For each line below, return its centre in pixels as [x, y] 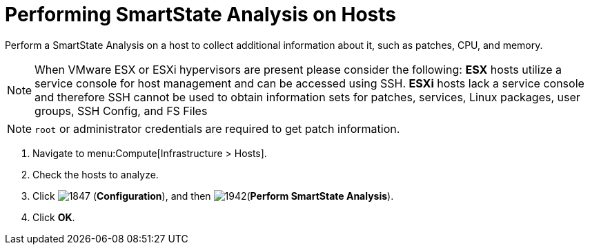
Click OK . [54, 217]
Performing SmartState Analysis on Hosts [201, 14]
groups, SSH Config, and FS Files [121, 111]
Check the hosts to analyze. [96, 174]
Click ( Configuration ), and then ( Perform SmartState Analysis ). [213, 196]
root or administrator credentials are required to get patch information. [217, 128]
